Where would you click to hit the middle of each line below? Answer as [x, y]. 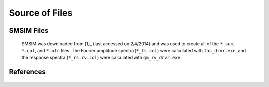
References [27, 72]
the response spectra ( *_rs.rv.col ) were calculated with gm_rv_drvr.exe [101, 58]
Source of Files [41, 13]
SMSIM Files [29, 31]
